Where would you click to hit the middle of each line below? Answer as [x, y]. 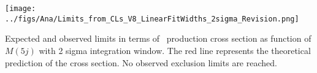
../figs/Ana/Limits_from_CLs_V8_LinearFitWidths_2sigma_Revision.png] [152, 19]
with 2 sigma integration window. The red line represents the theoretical [175, 50]
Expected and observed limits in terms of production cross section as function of [158, 38]
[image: [21, 9]
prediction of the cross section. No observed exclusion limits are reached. [141, 62]
